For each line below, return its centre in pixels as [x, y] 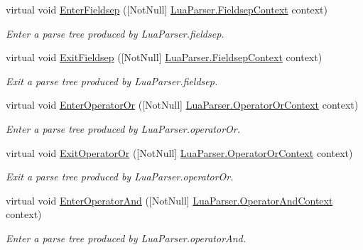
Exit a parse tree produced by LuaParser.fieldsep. [112, 81]
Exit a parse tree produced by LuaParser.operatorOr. [120, 176]
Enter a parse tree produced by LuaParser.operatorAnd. [126, 238]
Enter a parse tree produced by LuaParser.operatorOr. [123, 128]
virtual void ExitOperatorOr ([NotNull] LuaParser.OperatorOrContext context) [179, 152]
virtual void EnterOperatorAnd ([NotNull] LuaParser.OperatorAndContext [169, 200]
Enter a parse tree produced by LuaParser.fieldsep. [115, 33]
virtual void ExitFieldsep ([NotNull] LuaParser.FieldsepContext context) [164, 57]
